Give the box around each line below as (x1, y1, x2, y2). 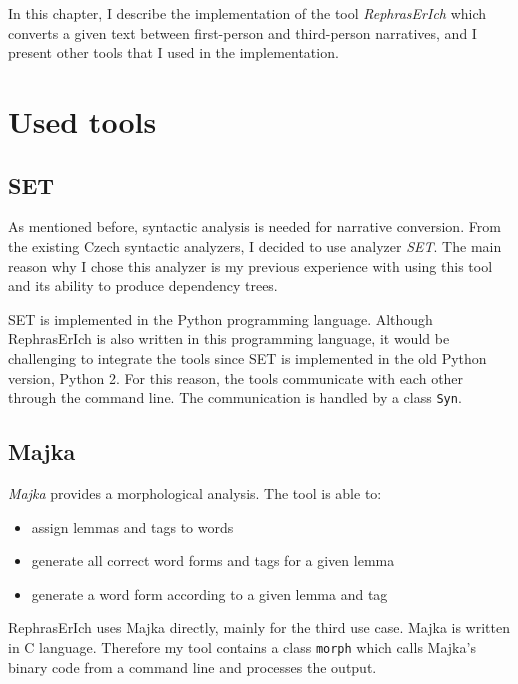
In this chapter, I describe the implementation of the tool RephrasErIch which (8, 3, 487, 23)
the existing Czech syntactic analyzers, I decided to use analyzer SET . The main (8, 235, 502, 256)
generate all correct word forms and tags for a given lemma (31, 550, 395, 571)
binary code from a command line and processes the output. (8, 656, 377, 677)
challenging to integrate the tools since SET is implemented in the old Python (8, 347, 487, 368)
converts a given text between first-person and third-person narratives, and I (8, 22, 477, 43)
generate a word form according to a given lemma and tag (31, 583, 388, 604)
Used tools (8, 100, 157, 141)
